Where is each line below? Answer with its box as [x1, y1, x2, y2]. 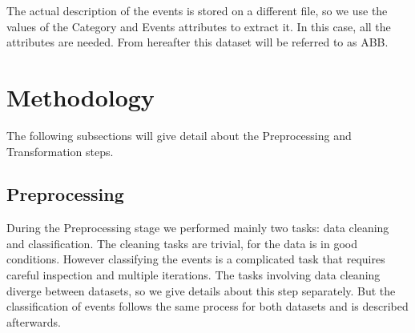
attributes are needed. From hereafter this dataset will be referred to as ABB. [6, 34, 389, 50]
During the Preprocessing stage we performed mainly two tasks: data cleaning [6, 219, 389, 236]
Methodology [6, 80, 155, 113]
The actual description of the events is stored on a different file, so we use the [6, 2, 388, 18]
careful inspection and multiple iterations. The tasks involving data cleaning [6, 267, 381, 283]
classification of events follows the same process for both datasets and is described [6, 298, 409, 315]
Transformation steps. [6, 142, 114, 159]
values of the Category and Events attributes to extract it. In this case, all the [6, 18, 391, 34]
